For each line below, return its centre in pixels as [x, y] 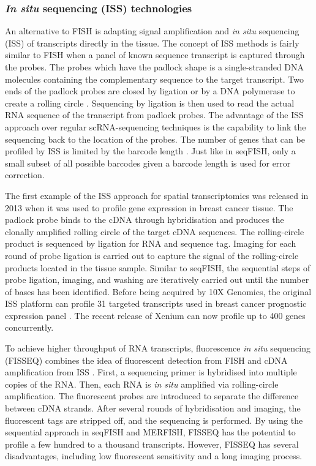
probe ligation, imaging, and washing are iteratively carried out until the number [157, 280]
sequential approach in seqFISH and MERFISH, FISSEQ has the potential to [150, 432]
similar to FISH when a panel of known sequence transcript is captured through [155, 55]
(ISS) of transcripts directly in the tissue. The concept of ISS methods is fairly [152, 43]
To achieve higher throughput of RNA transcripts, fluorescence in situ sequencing [158, 348]
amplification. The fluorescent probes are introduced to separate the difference [152, 396]
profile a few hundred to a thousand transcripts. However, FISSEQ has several [152, 444]
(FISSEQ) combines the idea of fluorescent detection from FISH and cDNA [146, 360]
